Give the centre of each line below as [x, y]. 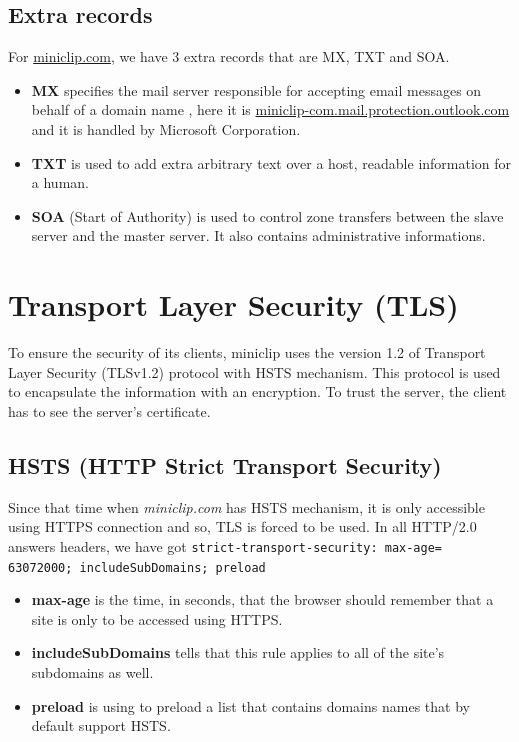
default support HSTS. [101, 725]
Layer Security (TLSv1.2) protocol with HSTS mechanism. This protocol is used [254, 371]
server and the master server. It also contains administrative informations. [258, 235]
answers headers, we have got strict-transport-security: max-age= [225, 545]
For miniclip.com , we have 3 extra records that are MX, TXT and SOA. [229, 56]
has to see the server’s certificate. [109, 410]
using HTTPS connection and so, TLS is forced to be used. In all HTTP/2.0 [242, 526]
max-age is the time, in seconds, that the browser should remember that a [262, 599]
